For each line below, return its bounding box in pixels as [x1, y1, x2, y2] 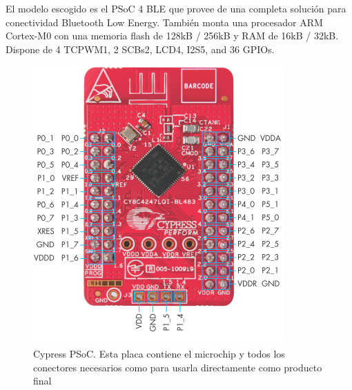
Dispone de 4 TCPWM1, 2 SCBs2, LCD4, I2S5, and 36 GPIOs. [6, 41, 275, 56]
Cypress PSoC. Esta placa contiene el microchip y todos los [33, 346, 285, 360]
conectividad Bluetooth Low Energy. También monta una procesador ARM [6, 14, 323, 29]
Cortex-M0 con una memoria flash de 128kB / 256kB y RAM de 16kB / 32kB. [6, 28, 339, 43]
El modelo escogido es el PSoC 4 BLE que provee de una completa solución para [6, 1, 346, 15]
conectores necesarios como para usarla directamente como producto [33, 360, 322, 374]
